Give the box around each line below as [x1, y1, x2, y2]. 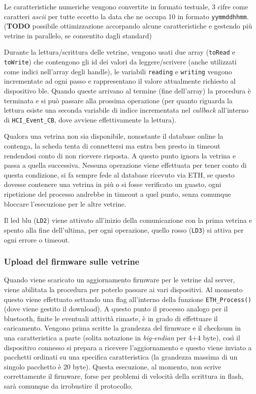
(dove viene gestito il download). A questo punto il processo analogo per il [4, 303, 228, 314]
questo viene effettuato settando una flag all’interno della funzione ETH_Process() [4, 294, 252, 304]
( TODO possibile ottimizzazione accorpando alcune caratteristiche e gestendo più [4, 21, 252, 31]
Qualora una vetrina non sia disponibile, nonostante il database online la [4, 131, 224, 141]
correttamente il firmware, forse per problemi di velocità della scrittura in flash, [4, 371, 244, 381]
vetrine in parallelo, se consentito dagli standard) [4, 30, 152, 40]
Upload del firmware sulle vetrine [4, 255, 139, 268]
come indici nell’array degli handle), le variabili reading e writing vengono [4, 66, 232, 76]
